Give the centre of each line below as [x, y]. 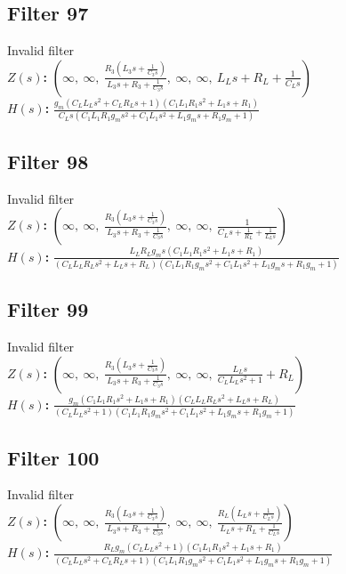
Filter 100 [53, 457]
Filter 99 [48, 309]
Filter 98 [48, 161]
